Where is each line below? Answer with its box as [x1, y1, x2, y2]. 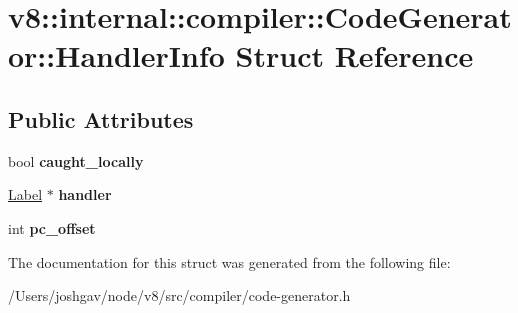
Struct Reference [235, 35, 474, 76]
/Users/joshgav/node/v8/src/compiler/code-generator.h [8, 285, 351, 306]
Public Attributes [8, 103, 194, 134]
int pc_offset [8, 217, 96, 238]
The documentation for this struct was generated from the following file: [8, 251, 451, 272]
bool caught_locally [8, 150, 144, 171]
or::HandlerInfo [8, 35, 225, 76]
